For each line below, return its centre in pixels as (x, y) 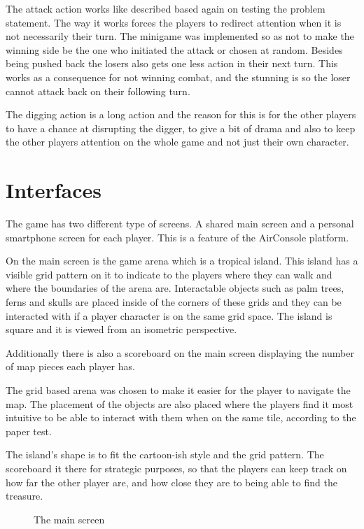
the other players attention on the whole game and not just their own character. (177, 142)
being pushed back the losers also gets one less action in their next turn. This (172, 63)
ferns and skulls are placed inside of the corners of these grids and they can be (174, 302)
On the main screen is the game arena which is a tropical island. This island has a (182, 261)
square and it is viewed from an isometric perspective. (121, 329)
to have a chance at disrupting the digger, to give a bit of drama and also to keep (181, 128)
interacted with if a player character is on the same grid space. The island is (169, 315)
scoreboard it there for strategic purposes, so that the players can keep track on (176, 468)
